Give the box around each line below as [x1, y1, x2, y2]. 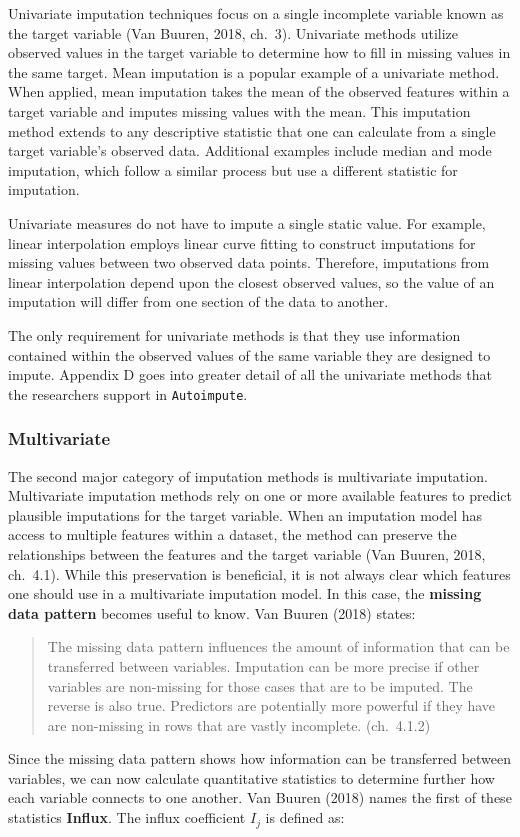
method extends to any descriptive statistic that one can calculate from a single [8, 120, 496, 141]
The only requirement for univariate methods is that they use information [8, 324, 461, 345]
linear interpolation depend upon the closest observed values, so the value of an [8, 271, 495, 292]
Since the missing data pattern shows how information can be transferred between [8, 748, 512, 769]
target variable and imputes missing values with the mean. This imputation [8, 100, 471, 121]
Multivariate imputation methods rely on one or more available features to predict [8, 485, 513, 506]
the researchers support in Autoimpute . [8, 383, 248, 404]
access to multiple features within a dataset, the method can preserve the [8, 524, 457, 545]
